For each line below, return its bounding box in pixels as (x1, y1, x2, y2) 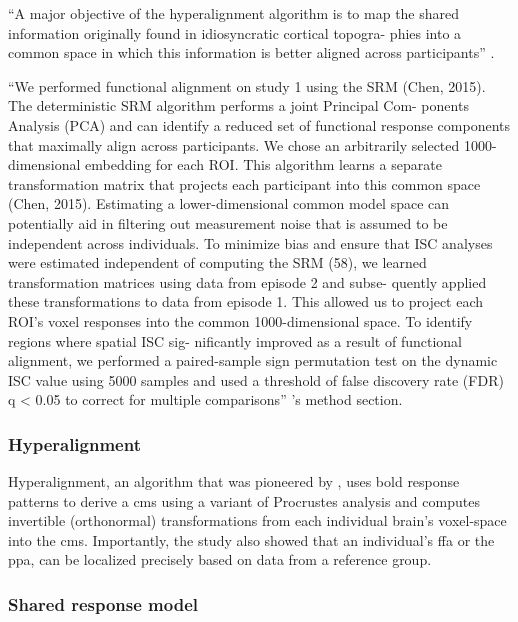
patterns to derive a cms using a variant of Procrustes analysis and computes (8, 490, 480, 511)
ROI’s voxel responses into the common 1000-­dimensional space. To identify (8, 310, 473, 331)
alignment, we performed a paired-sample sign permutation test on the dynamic (8, 350, 498, 371)
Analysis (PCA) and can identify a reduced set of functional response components (8, 114, 511, 135)
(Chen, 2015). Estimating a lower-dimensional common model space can (8, 193, 450, 214)
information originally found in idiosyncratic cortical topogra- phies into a (8, 22, 462, 43)
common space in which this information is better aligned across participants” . (8, 42, 495, 63)
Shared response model (8, 591, 198, 616)
